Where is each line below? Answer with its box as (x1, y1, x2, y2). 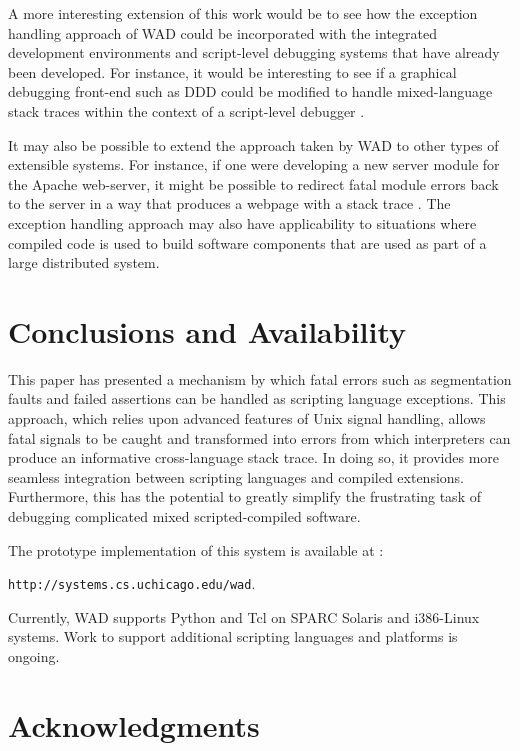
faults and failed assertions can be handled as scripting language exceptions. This (8, 388, 506, 409)
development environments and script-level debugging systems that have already (8, 42, 500, 63)
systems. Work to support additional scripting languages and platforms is (8, 626, 458, 647)
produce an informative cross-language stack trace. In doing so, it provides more (8, 447, 499, 468)
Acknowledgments (8, 704, 260, 745)
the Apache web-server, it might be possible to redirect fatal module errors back (8, 173, 499, 194)
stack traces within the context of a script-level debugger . (8, 100, 365, 121)
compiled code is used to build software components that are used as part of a (8, 232, 487, 253)
